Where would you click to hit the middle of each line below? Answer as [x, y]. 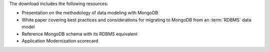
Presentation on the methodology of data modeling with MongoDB [90, 13]
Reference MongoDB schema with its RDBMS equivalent [79, 34]
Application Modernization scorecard [60, 40]
